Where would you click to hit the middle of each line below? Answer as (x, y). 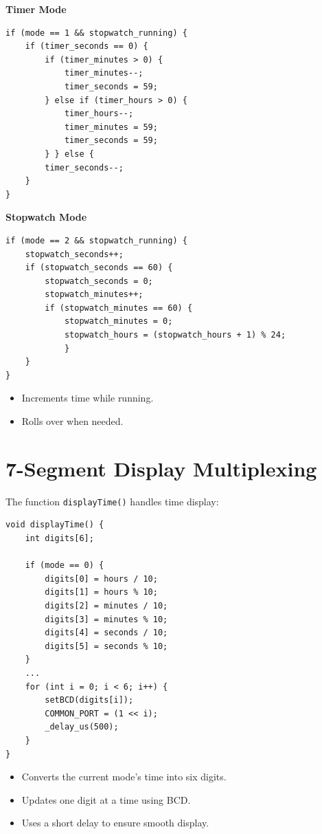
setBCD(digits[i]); (89, 700)
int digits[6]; (59, 538)
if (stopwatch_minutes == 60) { (119, 308)
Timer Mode (36, 9)
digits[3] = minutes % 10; (106, 619)
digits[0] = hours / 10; (101, 579)
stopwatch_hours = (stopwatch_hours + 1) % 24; (175, 335)
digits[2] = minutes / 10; (106, 605)
